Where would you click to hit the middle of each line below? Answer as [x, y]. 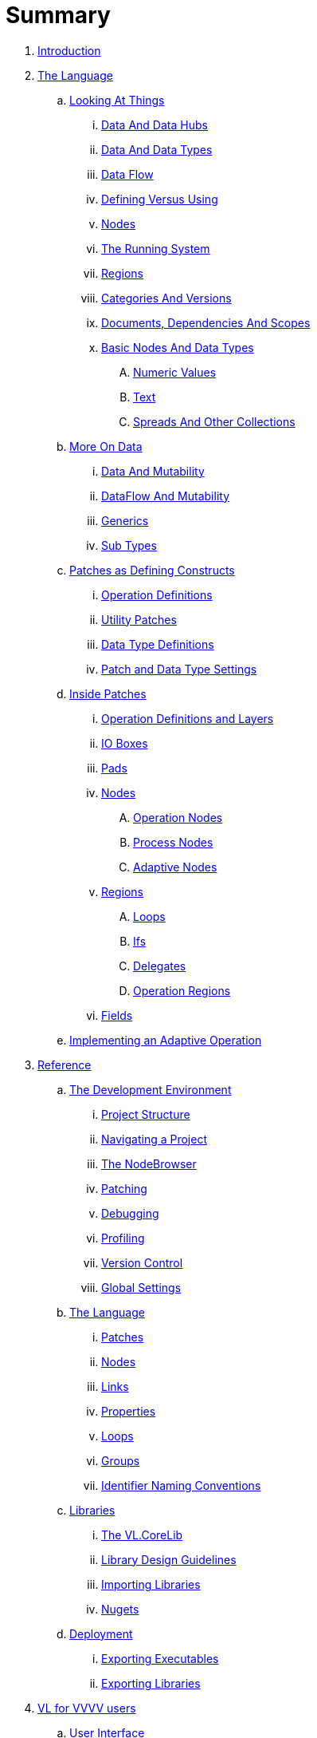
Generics [125, 520]
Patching [124, 1188]
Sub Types [129, 545]
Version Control [142, 1262]
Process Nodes [173, 842]
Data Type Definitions [158, 644]
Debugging [130, 1213]
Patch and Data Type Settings [179, 669]
